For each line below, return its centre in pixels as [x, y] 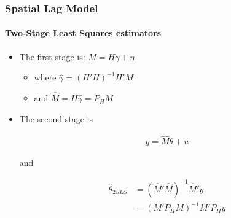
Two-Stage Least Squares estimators [83, 33]
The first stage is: [52, 56]
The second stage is [56, 118]
